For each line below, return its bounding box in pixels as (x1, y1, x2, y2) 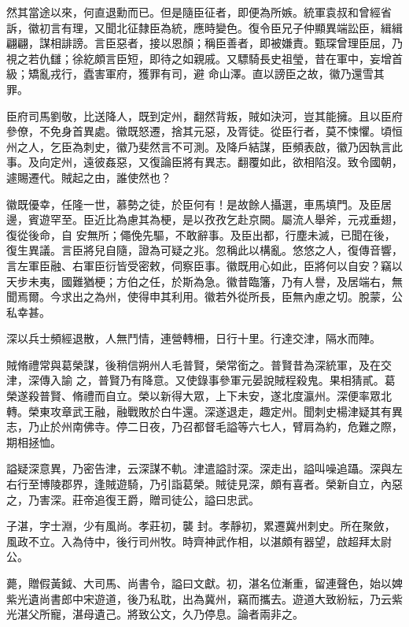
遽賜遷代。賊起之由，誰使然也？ (6, 169, 171, 185)
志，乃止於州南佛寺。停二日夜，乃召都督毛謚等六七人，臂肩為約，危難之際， (6, 418, 403, 435)
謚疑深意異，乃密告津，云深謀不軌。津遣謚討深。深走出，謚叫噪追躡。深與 (6, 460, 392, 477)
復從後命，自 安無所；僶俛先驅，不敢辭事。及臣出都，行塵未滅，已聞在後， (6, 226, 396, 243)
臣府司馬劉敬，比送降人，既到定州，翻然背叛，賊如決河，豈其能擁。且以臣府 (6, 107, 403, 124)
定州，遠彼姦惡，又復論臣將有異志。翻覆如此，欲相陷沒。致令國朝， (50, 154, 403, 170)
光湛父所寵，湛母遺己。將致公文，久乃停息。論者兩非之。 (6, 606, 304, 622)
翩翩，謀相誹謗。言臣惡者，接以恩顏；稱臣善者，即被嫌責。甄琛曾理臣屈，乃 (6, 35, 403, 51)
